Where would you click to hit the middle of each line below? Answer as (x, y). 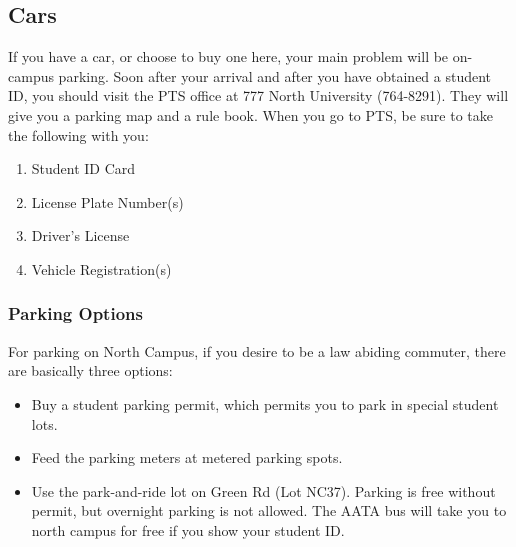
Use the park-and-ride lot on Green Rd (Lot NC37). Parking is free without (263, 490)
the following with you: (78, 134)
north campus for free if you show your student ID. (188, 529)
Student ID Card (83, 168)
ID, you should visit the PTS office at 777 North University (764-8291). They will (258, 95)
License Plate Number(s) (107, 201)
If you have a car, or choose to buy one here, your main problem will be (228, 56)
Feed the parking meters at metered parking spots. (187, 457)
